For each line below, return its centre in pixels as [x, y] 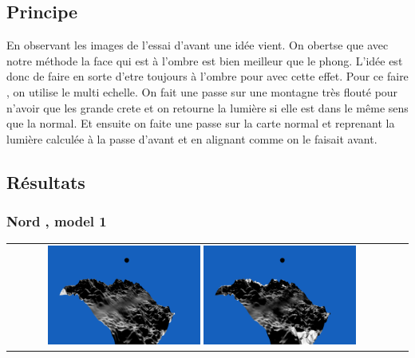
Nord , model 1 [57, 221]
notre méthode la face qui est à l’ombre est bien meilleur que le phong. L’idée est [205, 60]
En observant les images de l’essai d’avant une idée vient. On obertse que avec [198, 45]
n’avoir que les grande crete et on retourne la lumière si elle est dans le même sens [207, 107]
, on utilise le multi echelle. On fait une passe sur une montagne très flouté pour [202, 91]
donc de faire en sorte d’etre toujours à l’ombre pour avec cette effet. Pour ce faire [207, 76]
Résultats [46, 181]
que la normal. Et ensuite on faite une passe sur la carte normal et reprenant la [201, 123]
